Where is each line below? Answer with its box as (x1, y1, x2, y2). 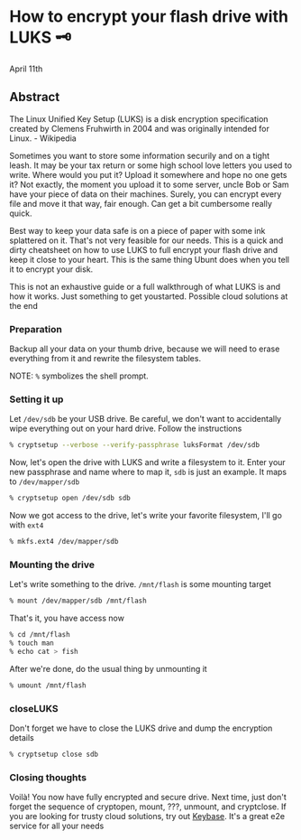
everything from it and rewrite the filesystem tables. (9, 353, 201, 364)
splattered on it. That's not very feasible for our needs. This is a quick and (9, 235, 284, 246)
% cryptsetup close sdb (9, 750, 99, 759)
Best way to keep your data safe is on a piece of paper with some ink (9, 225, 266, 236)
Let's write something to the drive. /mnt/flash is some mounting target (9, 579, 272, 590)
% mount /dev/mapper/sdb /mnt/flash (9, 596, 147, 606)
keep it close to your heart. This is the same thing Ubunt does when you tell (9, 254, 290, 265)
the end (9, 300, 38, 311)
